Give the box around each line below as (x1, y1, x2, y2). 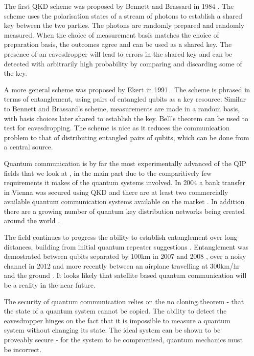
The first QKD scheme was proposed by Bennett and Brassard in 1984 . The (4, 1, 234, 11)
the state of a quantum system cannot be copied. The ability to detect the (4, 306, 227, 316)
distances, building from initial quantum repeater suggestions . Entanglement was (4, 241, 249, 251)
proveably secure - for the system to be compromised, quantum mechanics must (4, 335, 243, 344)
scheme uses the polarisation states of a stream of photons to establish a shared (4, 10, 243, 21)
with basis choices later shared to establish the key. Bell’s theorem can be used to (4, 113, 249, 123)
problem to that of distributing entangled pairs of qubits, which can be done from (4, 132, 249, 142)
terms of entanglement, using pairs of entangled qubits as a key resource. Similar (4, 94, 246, 104)
